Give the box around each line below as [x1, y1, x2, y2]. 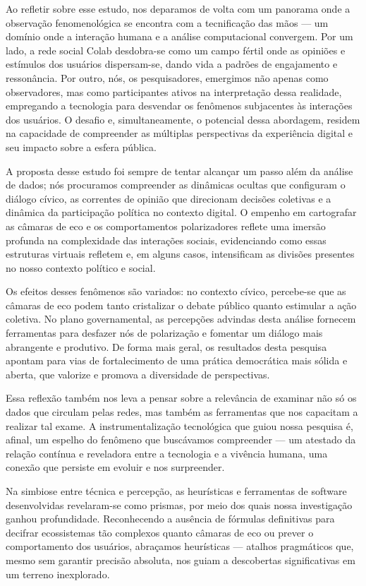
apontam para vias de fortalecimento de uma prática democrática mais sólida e [6, 353, 348, 368]
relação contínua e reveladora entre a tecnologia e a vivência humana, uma [6, 446, 328, 460]
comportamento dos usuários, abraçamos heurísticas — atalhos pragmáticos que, [6, 539, 354, 554]
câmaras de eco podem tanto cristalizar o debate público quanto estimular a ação [6, 297, 357, 312]
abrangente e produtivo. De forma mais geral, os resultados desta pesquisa [6, 339, 327, 354]
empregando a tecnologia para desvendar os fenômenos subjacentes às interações [6, 98, 353, 113]
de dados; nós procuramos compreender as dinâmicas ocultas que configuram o [6, 177, 346, 192]
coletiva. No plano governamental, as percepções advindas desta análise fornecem [6, 311, 356, 326]
